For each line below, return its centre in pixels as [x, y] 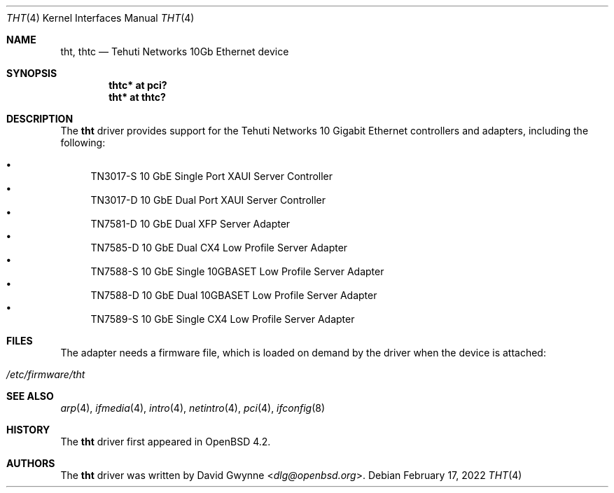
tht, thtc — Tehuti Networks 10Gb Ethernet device [175, 51]
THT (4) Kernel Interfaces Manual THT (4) [100, 18]
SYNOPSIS [32, 73]
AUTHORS [31, 463]
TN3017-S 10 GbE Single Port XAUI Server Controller [212, 176]
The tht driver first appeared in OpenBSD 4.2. [166, 442]
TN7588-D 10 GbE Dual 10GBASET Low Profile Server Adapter [234, 295]
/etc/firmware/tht [46, 374]
